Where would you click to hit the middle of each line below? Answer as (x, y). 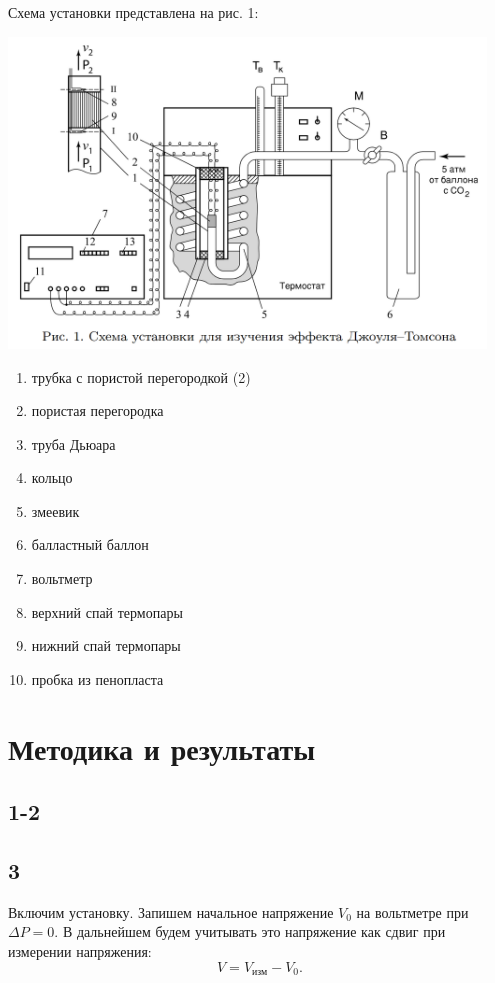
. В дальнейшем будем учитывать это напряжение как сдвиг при (250, 931)
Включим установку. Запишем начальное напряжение (171, 911)
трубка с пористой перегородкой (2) (141, 376)
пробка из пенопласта (97, 678)
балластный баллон (90, 544)
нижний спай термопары (106, 645)
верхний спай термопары (107, 611)
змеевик (55, 510)
